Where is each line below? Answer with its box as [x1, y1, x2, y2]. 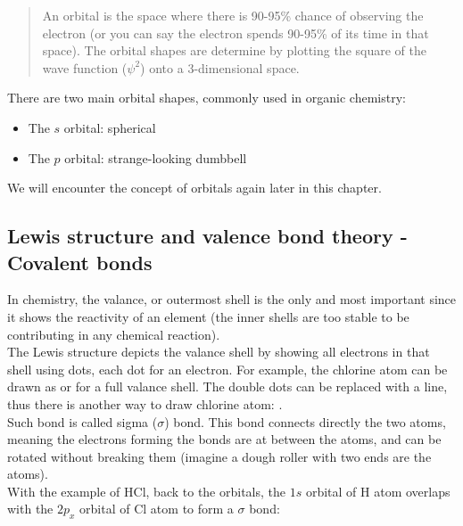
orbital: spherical [63, 118, 156, 136]
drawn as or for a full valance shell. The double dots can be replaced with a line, [7, 377, 448, 396]
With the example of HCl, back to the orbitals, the [7, 481, 286, 500]
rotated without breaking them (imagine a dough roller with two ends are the [7, 447, 432, 465]
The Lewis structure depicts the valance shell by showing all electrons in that [7, 342, 430, 361]
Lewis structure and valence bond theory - [7, 222, 408, 250]
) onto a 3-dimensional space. [140, 58, 300, 77]
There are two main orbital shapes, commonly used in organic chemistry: [7, 88, 406, 107]
